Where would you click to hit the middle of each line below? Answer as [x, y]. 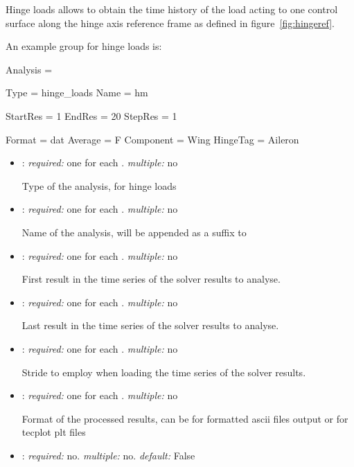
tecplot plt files [54, 432]
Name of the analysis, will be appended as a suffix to [134, 232]
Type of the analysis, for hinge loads [99, 185]
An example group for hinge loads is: [84, 46]
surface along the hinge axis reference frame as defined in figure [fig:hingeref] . [170, 23]
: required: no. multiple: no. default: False [108, 455]
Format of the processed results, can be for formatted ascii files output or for [185, 418]
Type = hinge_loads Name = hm [77, 92]
